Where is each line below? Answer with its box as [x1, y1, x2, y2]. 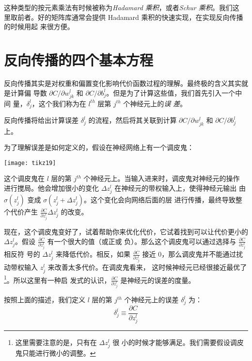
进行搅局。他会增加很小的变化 [4, 182, 99, 193]
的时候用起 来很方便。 [4, 21, 74, 32]
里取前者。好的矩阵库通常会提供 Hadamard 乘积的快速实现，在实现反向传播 [4, 12, 243, 22]
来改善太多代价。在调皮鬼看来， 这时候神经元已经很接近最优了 [47, 262, 247, 272]
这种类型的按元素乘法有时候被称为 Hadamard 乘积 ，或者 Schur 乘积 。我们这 [4, 2, 239, 12]
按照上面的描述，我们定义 [4, 295, 85, 305]
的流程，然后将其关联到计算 [88, 115, 177, 125]
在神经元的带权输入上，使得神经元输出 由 [114, 182, 246, 193]
